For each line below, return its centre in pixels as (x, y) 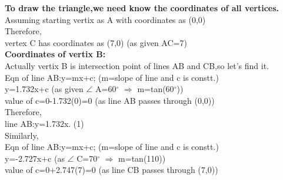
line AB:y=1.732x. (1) (44, 123)
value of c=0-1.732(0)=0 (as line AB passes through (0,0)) (110, 100)
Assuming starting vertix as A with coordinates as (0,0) (105, 19)
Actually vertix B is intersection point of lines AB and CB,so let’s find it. (137, 65)
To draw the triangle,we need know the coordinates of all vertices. (142, 8)
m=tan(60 (156, 89)
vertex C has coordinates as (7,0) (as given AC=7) (96, 42)
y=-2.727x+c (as (35, 158)
